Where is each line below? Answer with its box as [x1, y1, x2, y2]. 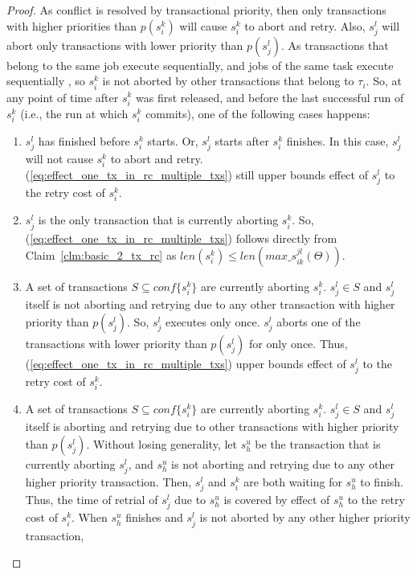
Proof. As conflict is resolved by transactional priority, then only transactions [6, 2, 386, 18]
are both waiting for [243, 474, 342, 490]
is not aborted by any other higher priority [199, 509, 411, 526]
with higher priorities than [6, 17, 137, 34]
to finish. [360, 474, 403, 490]
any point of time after [6, 88, 119, 105]
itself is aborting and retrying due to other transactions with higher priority [25, 418, 399, 435]
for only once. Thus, [248, 334, 348, 351]
